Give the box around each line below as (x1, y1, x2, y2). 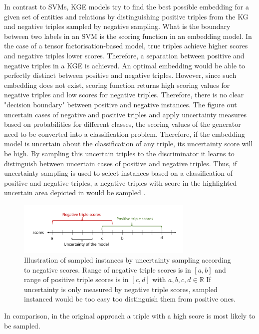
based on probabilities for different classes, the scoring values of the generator (4, 119, 241, 129)
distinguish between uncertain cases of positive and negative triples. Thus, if (4, 158, 237, 168)
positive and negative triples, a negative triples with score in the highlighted (4, 177, 237, 188)
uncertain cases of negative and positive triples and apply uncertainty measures (4, 109, 247, 119)
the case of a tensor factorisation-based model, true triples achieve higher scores (4, 40, 248, 51)
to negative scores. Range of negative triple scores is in (24, 264, 191, 275)
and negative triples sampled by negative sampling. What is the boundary (4, 21, 231, 31)
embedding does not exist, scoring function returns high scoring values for (4, 79, 230, 90)
